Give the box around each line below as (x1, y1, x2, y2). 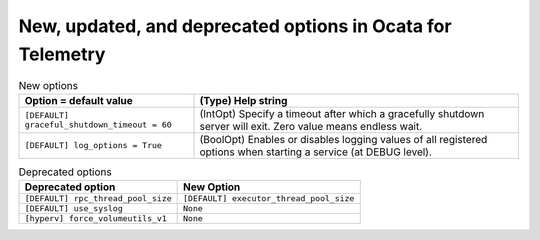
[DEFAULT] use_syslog (24, 203, 124, 214)
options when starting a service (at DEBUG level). (199, 145, 432, 159)
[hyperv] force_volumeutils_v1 (24, 213, 167, 224)
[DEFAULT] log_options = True (24, 140, 162, 151)
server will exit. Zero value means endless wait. (199, 119, 423, 133)
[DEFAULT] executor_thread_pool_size (183, 193, 355, 204)
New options (18, 78, 79, 92)
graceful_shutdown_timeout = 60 (24, 119, 172, 130)
